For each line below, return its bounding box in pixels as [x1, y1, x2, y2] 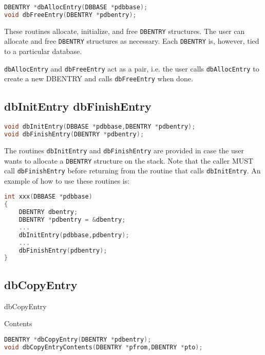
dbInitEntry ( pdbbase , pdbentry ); [18, 231, 129, 239]
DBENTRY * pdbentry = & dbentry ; [18, 216, 126, 224]
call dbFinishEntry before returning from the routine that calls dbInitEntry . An [4, 165, 261, 176]
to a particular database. [4, 46, 82, 57]
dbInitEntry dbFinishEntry [4, 98, 152, 114]
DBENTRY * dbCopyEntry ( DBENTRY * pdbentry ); [4, 335, 152, 343]
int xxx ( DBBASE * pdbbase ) [4, 193, 92, 201]
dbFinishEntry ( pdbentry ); [18, 246, 107, 254]
